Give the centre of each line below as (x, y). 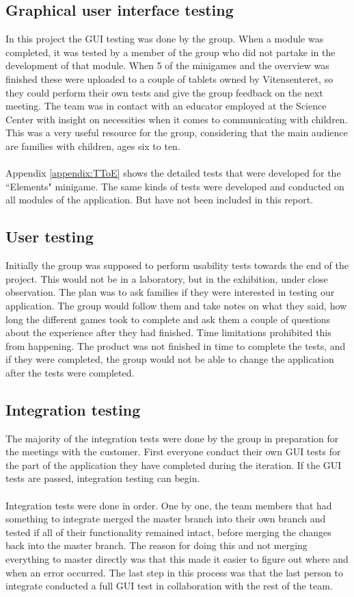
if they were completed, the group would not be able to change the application (170, 359)
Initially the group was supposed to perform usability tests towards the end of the (177, 265)
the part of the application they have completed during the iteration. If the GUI (174, 465)
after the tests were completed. (70, 372)
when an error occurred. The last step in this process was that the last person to (174, 572)
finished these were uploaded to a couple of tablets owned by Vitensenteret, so (169, 78)
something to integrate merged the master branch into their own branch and (166, 519)
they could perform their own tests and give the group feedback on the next (164, 92)
